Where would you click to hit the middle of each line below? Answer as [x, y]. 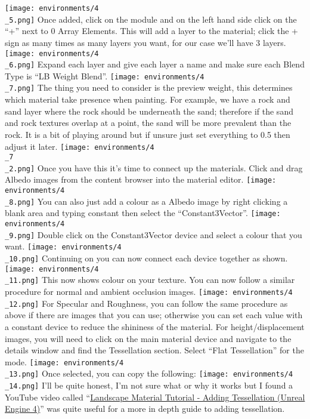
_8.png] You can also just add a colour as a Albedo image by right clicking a [146, 201]
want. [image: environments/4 [63, 246]
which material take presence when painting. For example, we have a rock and [148, 99]
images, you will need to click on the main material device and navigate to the [148, 338]
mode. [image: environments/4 [64, 361]
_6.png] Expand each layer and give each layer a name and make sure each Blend [155, 64]
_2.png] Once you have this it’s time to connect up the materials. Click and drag [154, 167]
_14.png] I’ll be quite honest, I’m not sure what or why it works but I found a [149, 385]
